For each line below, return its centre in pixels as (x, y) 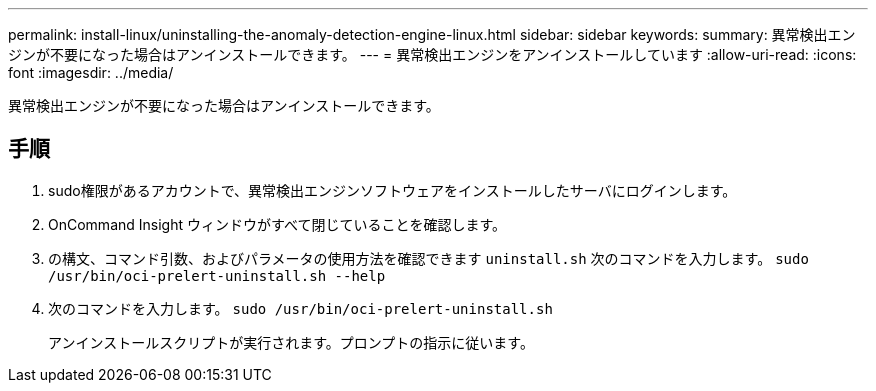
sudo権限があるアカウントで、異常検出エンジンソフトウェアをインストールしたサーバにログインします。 (392, 190)
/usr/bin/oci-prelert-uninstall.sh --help (217, 275)
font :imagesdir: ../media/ (91, 72)
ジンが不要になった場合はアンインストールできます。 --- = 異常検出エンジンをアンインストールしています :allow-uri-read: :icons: (432, 54)
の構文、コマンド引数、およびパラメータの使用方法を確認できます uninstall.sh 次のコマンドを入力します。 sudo (428, 258)
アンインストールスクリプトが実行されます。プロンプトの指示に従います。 (291, 342)
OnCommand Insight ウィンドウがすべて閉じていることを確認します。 (277, 224)
